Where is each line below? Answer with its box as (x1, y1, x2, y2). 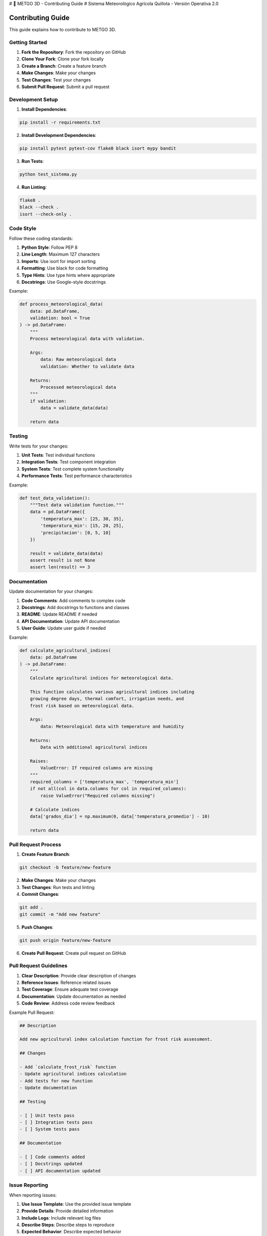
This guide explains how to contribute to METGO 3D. (9, 26, 116, 32)
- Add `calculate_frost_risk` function (19, 1064, 116, 1070)
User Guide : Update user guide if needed (21, 625, 106, 631)
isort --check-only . (19, 211, 72, 217)
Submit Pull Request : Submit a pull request (21, 84, 110, 89)
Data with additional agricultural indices (40, 745, 148, 750)
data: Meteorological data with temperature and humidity (40, 723, 184, 729)
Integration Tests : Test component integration (21, 459, 116, 465)
